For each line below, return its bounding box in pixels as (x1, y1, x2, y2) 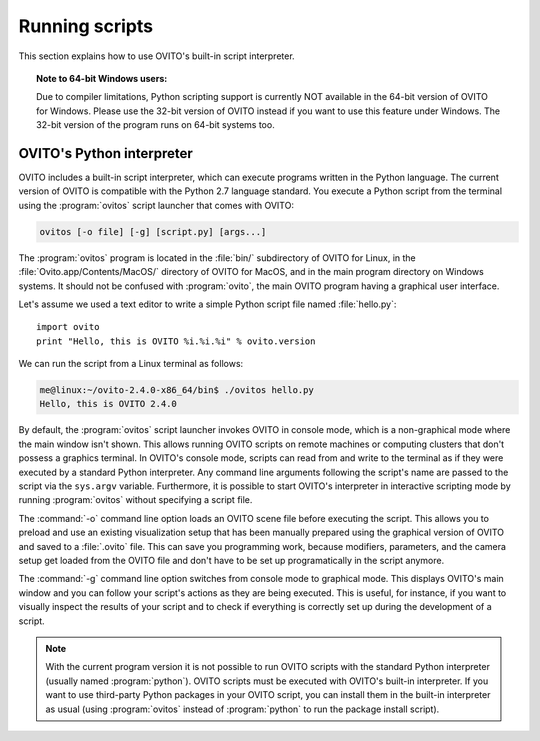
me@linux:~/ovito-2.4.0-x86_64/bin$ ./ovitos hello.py (39, 385, 314, 396)
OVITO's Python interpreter (18, 145, 194, 162)
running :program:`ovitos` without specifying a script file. (18, 494, 253, 506)
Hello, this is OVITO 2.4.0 (39, 398, 177, 410)
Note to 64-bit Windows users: (36, 72, 168, 84)
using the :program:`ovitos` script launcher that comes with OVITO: (18, 199, 295, 211)
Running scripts (18, 15, 154, 37)
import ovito (36, 321, 100, 333)
